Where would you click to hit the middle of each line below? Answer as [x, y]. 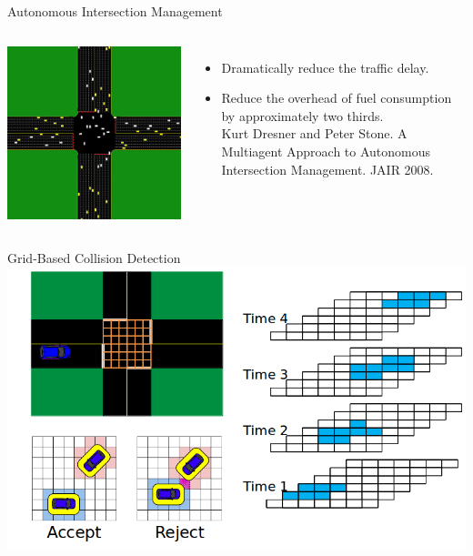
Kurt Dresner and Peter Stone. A [314, 133]
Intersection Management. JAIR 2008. [327, 169]
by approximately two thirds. [302, 115]
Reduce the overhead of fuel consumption [337, 98]
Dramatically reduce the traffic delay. [325, 67]
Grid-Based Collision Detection [94, 257]
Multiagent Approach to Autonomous [326, 151]
